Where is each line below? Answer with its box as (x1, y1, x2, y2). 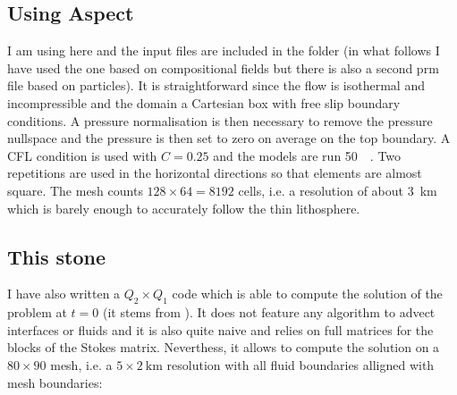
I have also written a (7, 284, 121, 303)
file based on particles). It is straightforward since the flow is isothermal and (7, 76, 425, 95)
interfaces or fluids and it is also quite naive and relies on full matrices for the (7, 320, 434, 339)
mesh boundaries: (7, 373, 103, 391)
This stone (7, 242, 106, 270)
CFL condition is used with (7, 146, 157, 164)
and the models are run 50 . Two (213, 146, 402, 164)
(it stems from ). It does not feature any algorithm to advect (102, 303, 436, 322)
